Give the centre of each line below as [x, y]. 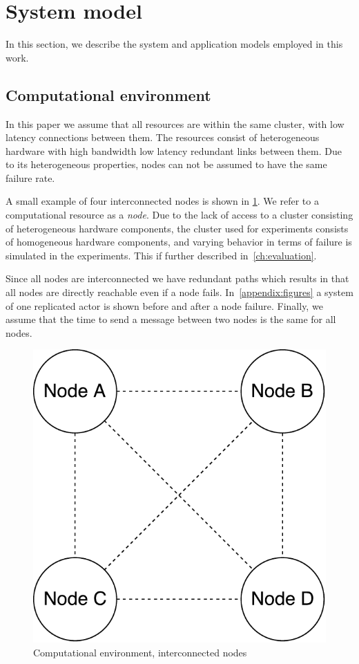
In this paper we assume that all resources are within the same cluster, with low [175, 123]
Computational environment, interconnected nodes [140, 653]
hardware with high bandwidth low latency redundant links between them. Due [174, 150]
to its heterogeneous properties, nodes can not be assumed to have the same [166, 164]
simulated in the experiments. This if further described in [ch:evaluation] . [161, 255]
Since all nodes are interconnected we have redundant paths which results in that [177, 278]
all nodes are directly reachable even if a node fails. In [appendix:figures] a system [179, 292]
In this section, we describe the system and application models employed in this [174, 44]
